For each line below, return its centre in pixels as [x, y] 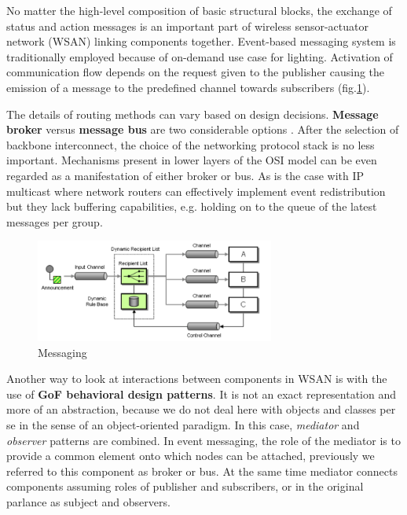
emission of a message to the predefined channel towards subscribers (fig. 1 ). [188, 87]
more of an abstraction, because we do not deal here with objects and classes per [201, 409]
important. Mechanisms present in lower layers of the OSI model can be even [192, 160]
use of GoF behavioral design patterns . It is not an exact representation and [202, 394]
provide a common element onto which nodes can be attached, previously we [191, 456]
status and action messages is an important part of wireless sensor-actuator [187, 26]
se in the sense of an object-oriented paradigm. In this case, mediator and [183, 424]
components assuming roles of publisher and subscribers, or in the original [185, 486]
